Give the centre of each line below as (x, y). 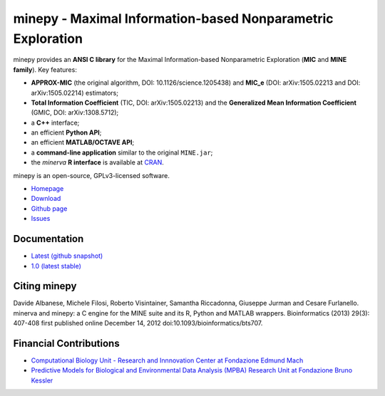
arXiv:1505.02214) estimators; (75, 93)
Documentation (48, 239)
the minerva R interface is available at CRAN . (97, 162)
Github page (49, 208)
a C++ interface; (55, 123)
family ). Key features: (45, 69)
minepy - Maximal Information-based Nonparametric (174, 19)
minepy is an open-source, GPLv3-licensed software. (92, 175)
